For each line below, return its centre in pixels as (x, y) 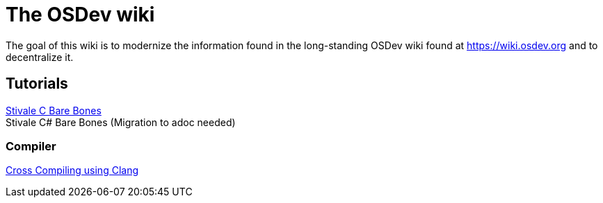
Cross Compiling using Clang (72, 170)
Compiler (31, 146)
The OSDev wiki (80, 15)
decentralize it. (40, 57)
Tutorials (37, 84)
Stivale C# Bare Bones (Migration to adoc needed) (121, 122)
